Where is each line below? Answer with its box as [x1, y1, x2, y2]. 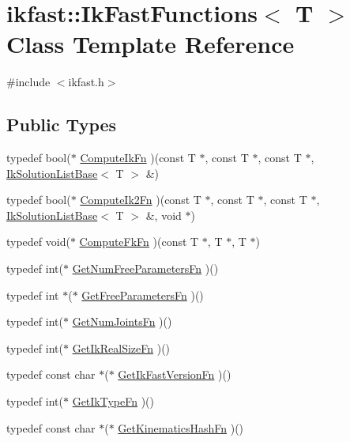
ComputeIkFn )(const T [80, 149, 196, 166]
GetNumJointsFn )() [72, 313, 172, 330]
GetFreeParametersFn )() [81, 286, 204, 303]
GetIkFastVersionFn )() [118, 366, 231, 383]
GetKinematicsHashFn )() [118, 419, 244, 436]
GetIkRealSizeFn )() [72, 339, 171, 356]
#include [6, 74, 51, 90]
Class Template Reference [6, 28, 295, 60]
